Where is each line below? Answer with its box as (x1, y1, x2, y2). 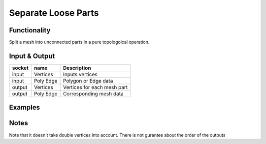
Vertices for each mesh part (63, 84, 128, 90)
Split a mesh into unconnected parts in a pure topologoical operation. (9, 39, 150, 45)
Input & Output (9, 52, 55, 60)
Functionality (9, 26, 51, 34)
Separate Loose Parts (9, 7, 99, 18)
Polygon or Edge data (63, 77, 113, 84)
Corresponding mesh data (63, 90, 124, 97)
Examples (9, 103, 40, 112)
